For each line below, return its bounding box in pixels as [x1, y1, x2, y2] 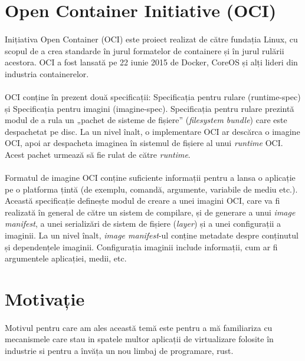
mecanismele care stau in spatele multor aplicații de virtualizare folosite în [5, 333, 274, 345]
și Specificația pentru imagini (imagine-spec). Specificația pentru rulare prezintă [5, 102, 294, 114]
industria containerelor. [5, 67, 89, 80]
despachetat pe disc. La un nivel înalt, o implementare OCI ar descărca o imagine [5, 125, 300, 137]
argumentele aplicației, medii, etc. [5, 252, 127, 264]
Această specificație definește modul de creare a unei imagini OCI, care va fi [5, 194, 280, 207]
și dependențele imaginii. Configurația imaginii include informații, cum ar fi [5, 240, 278, 253]
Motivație [5, 287, 85, 311]
